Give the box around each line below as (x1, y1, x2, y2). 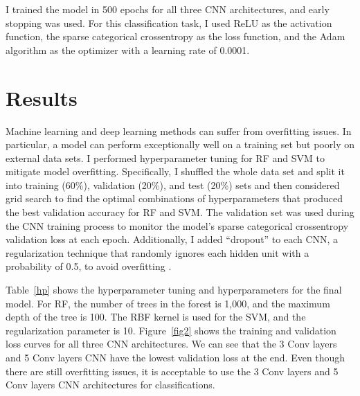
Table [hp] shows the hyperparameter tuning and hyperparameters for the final (6, 282, 342, 297)
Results (6, 83, 78, 111)
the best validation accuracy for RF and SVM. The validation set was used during (6, 205, 354, 219)
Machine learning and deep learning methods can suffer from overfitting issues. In (6, 123, 352, 138)
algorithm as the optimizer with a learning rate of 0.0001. (6, 42, 250, 57)
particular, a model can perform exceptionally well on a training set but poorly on (6, 137, 354, 152)
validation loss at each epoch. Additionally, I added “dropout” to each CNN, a (6, 232, 339, 246)
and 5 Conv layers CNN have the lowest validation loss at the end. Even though (6, 350, 345, 364)
